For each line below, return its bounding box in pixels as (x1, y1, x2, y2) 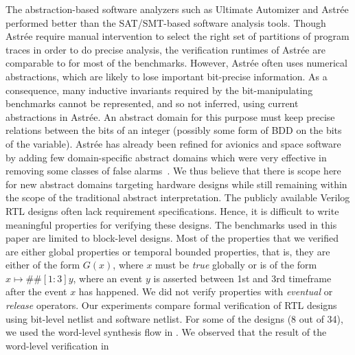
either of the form (5, 257, 80, 272)
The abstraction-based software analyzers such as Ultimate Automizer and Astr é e (5, 2, 349, 16)
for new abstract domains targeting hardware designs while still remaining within (5, 176, 347, 191)
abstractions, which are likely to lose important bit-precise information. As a (5, 69, 328, 83)
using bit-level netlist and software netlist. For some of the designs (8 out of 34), (5, 311, 343, 325)
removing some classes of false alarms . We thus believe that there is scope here (5, 163, 341, 178)
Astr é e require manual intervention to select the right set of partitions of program (5, 29, 350, 43)
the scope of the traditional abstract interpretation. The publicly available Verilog (5, 190, 350, 205)
